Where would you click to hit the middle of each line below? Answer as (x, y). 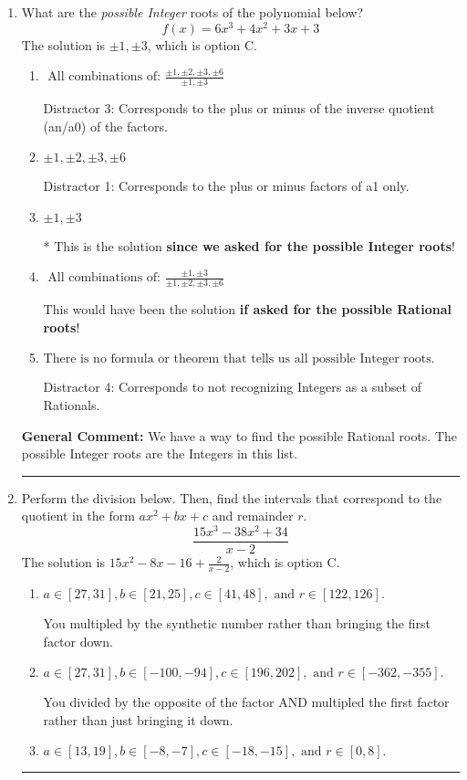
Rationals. (72, 405)
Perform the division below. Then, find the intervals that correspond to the (232, 497)
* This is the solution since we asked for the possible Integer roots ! (249, 245)
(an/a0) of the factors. (105, 126)
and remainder (253, 516)
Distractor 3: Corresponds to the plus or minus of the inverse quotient (239, 108)
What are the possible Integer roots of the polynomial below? (192, 12)
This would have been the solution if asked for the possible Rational (248, 309)
